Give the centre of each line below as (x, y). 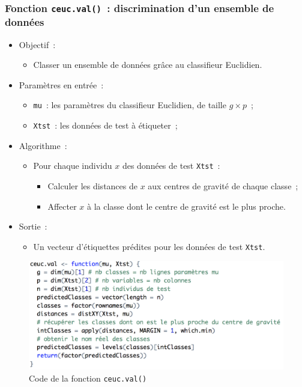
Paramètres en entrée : (61, 84)
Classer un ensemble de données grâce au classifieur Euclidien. (148, 65)
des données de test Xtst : (171, 166)
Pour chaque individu (73, 166)
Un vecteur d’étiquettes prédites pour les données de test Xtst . (149, 246)
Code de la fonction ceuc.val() (88, 378)
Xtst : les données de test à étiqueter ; (105, 125)
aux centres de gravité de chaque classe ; (223, 186)
